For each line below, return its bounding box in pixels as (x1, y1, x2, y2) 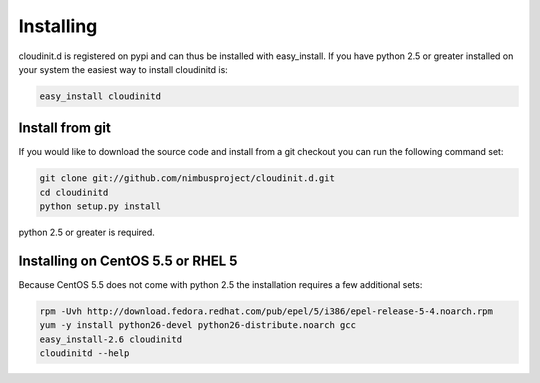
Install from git (18, 120, 112, 137)
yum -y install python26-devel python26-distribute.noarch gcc (39, 320, 357, 331)
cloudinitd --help (39, 348, 130, 359)
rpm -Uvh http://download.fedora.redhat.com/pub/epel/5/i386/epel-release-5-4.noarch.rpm (39, 306, 494, 317)
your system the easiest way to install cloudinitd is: (18, 63, 229, 75)
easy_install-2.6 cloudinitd (39, 333, 183, 345)
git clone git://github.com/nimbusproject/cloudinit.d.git (39, 173, 335, 184)
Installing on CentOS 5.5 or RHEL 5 (18, 252, 238, 269)
